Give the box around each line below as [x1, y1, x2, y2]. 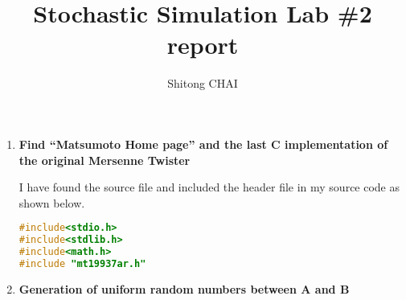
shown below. [18, 194, 85, 211]
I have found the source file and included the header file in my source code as [18, 179, 400, 195]
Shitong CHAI [167, 75, 238, 92]
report [166, 28, 239, 61]
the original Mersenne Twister [18, 151, 191, 168]
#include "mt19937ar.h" [18, 257, 146, 269]
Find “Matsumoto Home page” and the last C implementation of [18, 135, 388, 152]
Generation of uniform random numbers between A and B [18, 280, 350, 297]
